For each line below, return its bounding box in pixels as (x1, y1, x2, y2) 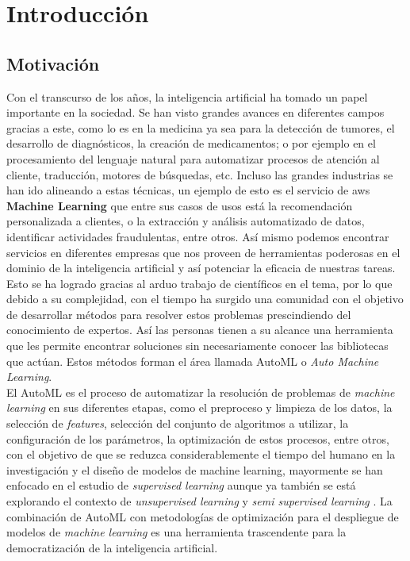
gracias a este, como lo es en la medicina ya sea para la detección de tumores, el (6, 119, 395, 136)
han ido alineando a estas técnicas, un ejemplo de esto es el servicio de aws (6, 182, 370, 198)
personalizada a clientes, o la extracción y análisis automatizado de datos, (6, 213, 365, 229)
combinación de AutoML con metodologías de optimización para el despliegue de (6, 508, 399, 524)
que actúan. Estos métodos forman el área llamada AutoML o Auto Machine (6, 352, 379, 369)
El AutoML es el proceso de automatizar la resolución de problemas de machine (6, 383, 395, 400)
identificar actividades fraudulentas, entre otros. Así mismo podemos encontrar (6, 228, 389, 244)
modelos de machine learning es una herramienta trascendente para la (6, 524, 347, 540)
